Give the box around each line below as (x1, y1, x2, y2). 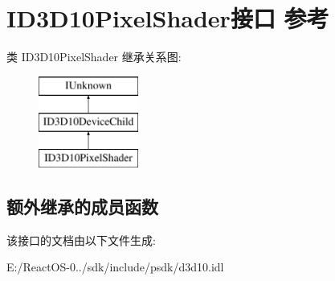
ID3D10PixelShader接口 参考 (6, 2, 329, 35)
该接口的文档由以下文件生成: (6, 231, 156, 248)
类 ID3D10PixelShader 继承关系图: (6, 48, 182, 65)
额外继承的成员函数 (6, 194, 158, 219)
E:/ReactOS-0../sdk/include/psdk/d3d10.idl (6, 258, 224, 275)
